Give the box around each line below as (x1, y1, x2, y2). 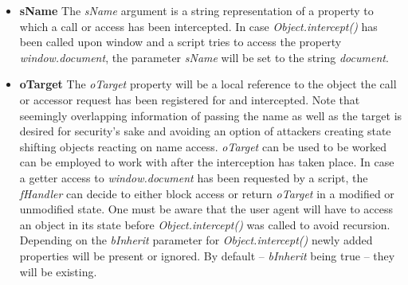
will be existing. (19, 263, 97, 279)
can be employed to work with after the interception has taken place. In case (19, 154, 394, 170)
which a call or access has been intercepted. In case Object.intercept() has (19, 18, 378, 34)
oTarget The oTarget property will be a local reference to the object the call (19, 76, 397, 92)
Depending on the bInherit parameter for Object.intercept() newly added (19, 232, 373, 248)
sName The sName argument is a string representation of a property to (19, 2, 374, 18)
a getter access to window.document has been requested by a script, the (19, 169, 368, 185)
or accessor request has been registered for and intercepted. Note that (19, 91, 360, 107)
